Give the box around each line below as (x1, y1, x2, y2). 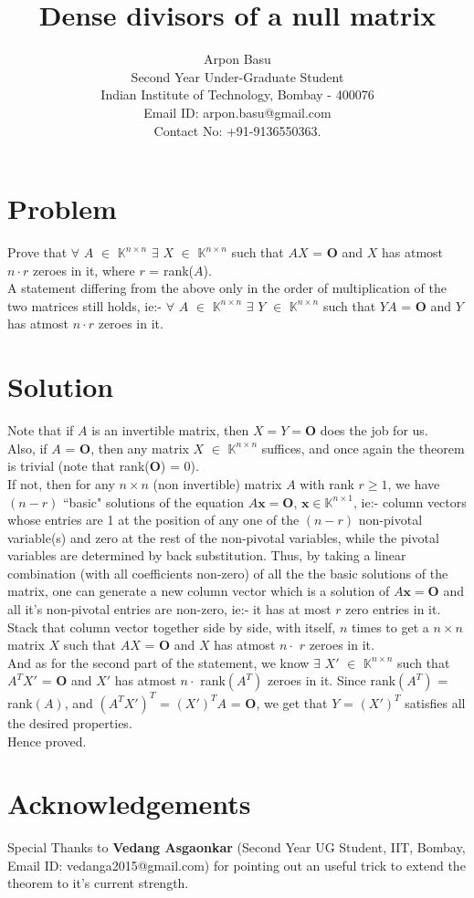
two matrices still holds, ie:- (7, 296, 163, 315)
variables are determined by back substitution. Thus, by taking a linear (7, 546, 406, 565)
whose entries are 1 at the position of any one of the (7, 510, 300, 529)
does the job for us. (320, 421, 428, 440)
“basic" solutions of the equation (62, 492, 244, 511)
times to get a (351, 617, 429, 636)
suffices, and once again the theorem (261, 438, 465, 457)
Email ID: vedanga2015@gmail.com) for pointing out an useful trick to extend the (7, 855, 466, 874)
